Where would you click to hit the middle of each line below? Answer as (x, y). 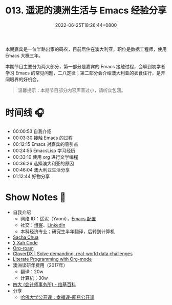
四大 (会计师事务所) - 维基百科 (44, 284)
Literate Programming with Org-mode (52, 259)
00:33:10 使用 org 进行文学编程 (45, 157)
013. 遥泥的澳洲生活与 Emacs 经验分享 (86, 11)
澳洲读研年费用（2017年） (40, 265)
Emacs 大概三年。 (24, 55)
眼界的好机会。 (25, 79)
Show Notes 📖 (36, 197)
